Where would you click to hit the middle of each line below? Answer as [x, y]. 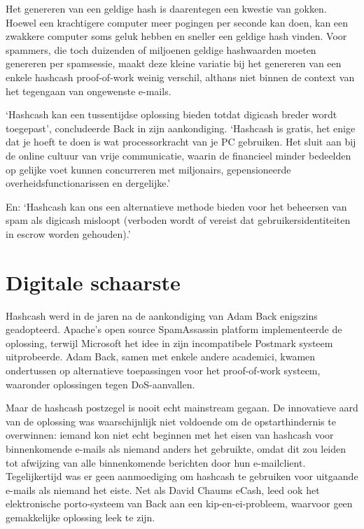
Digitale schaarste [93, 282]
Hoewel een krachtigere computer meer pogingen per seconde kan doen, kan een [177, 22]
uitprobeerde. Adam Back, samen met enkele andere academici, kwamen [161, 357]
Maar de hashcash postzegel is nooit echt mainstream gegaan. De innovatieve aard [182, 408]
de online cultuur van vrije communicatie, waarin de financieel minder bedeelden [178, 155]
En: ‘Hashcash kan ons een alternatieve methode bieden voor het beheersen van [176, 206]
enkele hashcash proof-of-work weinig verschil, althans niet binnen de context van [180, 77]
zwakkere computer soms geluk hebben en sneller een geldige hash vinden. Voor [176, 36]
